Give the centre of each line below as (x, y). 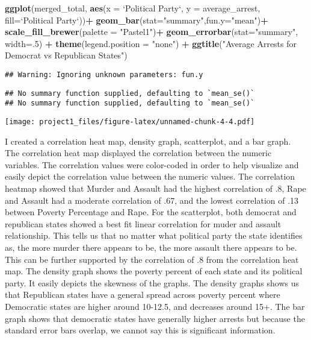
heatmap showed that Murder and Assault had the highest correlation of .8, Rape (155, 188)
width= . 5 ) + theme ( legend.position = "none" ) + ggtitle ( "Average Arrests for (151, 43)
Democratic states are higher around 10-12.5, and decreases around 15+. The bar (155, 306)
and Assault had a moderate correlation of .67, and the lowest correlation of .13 (152, 200)
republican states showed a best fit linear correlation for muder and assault (143, 223)
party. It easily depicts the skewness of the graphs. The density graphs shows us (152, 282)
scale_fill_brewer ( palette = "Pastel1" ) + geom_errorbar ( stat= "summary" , (152, 32)
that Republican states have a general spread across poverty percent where (143, 294)
